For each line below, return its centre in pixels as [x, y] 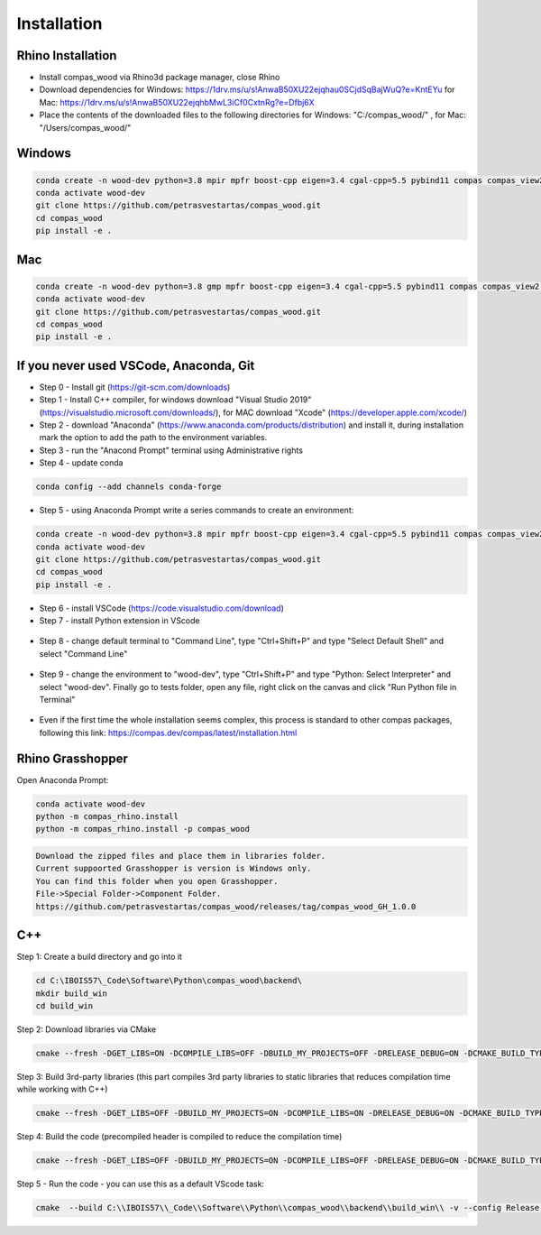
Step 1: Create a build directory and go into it [99, 957]
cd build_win [64, 1005]
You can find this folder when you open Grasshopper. [157, 881]
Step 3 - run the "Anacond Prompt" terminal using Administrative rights [171, 450]
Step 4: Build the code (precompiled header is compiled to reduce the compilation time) [179, 1137]
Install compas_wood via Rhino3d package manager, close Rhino [160, 78]
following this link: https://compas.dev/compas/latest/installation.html [168, 733]
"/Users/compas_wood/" [85, 127]
